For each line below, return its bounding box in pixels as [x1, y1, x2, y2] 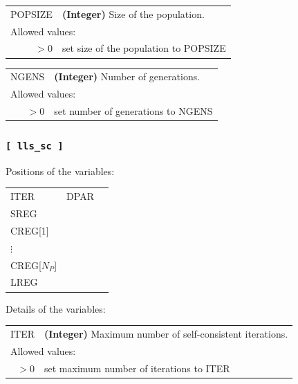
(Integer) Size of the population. [62, 6, 205, 21]
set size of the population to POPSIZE [62, 41, 226, 55]
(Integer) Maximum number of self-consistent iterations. [44, 326, 288, 340]
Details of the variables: [6, 301, 106, 316]
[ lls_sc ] [6, 140, 64, 152]
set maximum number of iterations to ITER [44, 360, 230, 375]
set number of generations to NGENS [54, 103, 213, 118]
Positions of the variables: [6, 163, 115, 178]
